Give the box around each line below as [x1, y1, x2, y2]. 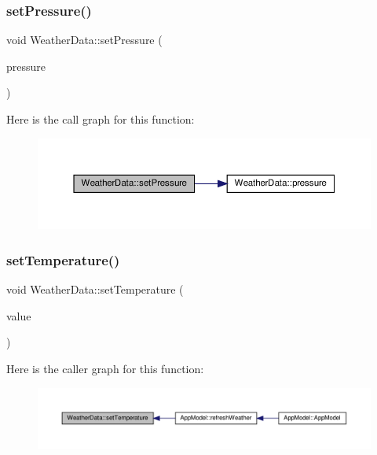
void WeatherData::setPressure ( [6, 31, 163, 48]
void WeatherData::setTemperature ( [6, 281, 184, 298]
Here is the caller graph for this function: [6, 361, 204, 377]
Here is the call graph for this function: [6, 111, 195, 127]
